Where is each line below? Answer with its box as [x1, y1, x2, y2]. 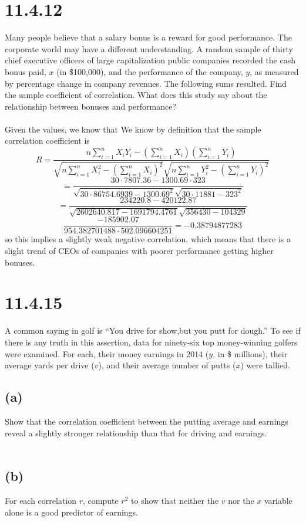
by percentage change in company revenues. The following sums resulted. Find [5, 77, 287, 89]
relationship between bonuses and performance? [5, 100, 177, 112]
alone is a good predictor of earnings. [5, 506, 139, 518]
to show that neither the [131, 494, 219, 506]
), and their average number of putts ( [98, 359, 236, 371]
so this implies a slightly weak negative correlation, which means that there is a [5, 233, 291, 245]
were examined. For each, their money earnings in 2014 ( [5, 347, 209, 360]
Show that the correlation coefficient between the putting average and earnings [5, 415, 288, 427]
